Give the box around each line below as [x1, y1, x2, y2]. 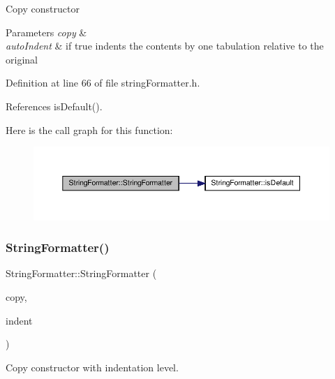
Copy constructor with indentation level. [6, 359, 179, 374]
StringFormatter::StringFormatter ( [6, 266, 157, 281]
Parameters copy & [6, 24, 87, 39]
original [6, 52, 38, 66]
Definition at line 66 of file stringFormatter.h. [6, 75, 200, 90]
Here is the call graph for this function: [6, 122, 173, 137]
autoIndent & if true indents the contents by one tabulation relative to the [6, 38, 324, 53]
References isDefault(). [6, 98, 103, 113]
